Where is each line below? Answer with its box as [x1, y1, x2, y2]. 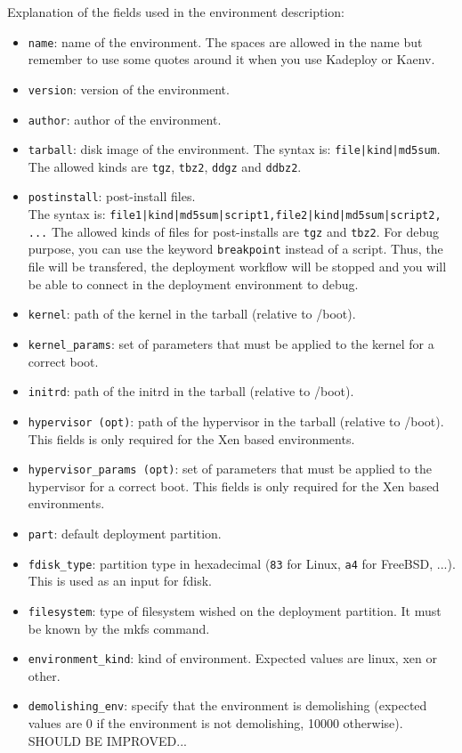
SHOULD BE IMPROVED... [28, 731, 187, 749]
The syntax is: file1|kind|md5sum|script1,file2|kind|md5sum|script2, [28, 205, 442, 223]
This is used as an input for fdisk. [28, 571, 212, 590]
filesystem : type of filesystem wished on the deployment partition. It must [28, 601, 442, 619]
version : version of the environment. [28, 79, 230, 98]
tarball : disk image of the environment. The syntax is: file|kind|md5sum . [28, 140, 441, 158]
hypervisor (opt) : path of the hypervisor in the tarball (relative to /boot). [28, 411, 444, 430]
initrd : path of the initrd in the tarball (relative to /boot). [28, 382, 354, 401]
